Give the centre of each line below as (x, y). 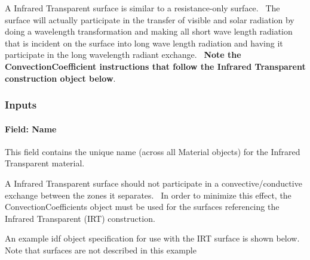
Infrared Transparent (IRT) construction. (80, 218)
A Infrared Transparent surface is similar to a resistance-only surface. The (142, 8)
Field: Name (31, 129)
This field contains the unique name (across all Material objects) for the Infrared (153, 151)
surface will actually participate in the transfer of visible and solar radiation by (150, 19)
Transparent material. (45, 163)
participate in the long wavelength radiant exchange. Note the (123, 55)
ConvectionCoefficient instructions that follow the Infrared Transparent (155, 66)
